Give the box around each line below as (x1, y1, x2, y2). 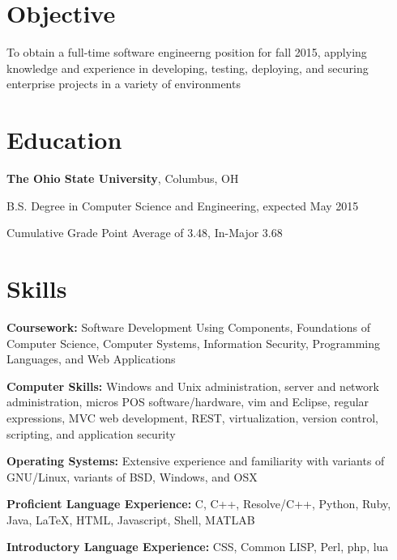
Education (6, 123, 122, 156)
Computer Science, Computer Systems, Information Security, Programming (6, 334, 381, 351)
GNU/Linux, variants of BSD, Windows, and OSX (6, 468, 258, 485)
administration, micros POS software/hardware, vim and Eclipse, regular (6, 393, 369, 410)
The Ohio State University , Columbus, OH (6, 170, 239, 187)
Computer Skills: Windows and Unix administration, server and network (6, 377, 379, 394)
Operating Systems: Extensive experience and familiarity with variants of (6, 452, 385, 469)
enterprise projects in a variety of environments (6, 75, 241, 92)
